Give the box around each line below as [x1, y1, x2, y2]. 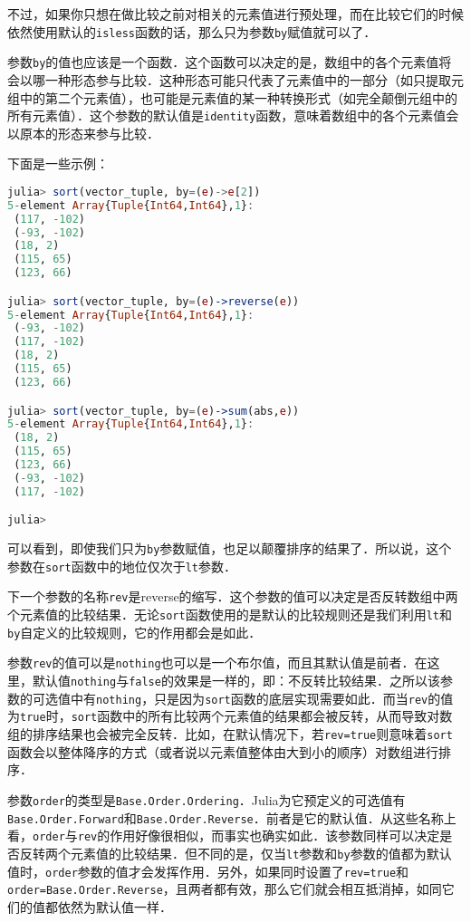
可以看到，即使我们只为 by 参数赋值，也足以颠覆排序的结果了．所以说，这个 [7, 539, 452, 558]
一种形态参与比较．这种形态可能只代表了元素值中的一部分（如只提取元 [44, 70, 464, 89]
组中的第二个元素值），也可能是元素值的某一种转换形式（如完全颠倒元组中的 [7, 88, 457, 107]
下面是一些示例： [7, 154, 109, 173]
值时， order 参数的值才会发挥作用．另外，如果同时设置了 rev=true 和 [7, 861, 409, 880]
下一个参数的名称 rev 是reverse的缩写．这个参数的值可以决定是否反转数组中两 [7, 587, 458, 606]
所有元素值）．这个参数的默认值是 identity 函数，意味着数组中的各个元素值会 [7, 106, 459, 125]
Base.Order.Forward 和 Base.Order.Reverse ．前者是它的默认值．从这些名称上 [7, 808, 457, 827]
